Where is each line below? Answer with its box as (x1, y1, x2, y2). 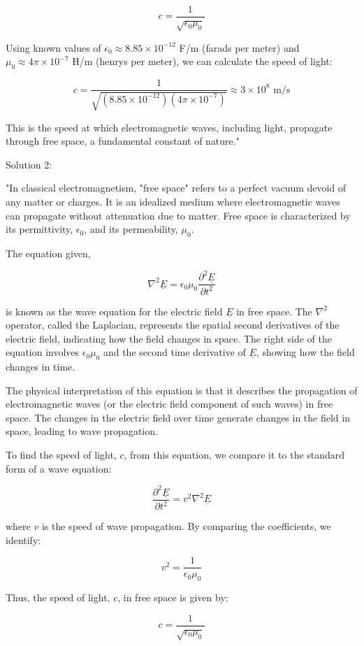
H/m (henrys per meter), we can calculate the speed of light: (72, 54, 333, 69)
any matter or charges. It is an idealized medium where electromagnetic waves (6, 194, 340, 209)
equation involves (6, 345, 80, 359)
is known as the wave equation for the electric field (6, 303, 223, 318)
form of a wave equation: (6, 461, 112, 475)
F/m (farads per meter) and (179, 40, 300, 55)
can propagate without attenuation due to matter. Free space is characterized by (6, 208, 351, 222)
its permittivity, (6, 222, 73, 236)
